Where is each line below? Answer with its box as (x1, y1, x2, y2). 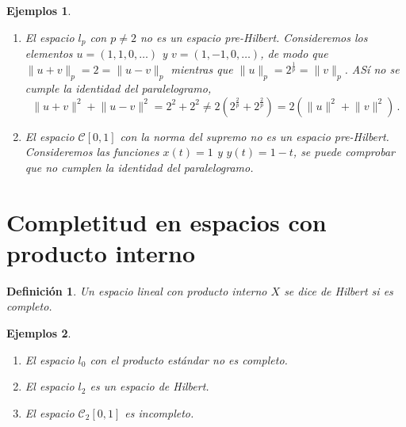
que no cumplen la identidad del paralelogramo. (25, 158, 254, 175)
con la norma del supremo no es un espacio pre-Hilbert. (120, 128, 389, 144)
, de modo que (260, 45, 328, 62)
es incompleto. (124, 404, 194, 421)
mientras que (170, 61, 233, 78)
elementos (25, 45, 73, 62)
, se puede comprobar (293, 143, 395, 160)
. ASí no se (344, 61, 400, 78)
